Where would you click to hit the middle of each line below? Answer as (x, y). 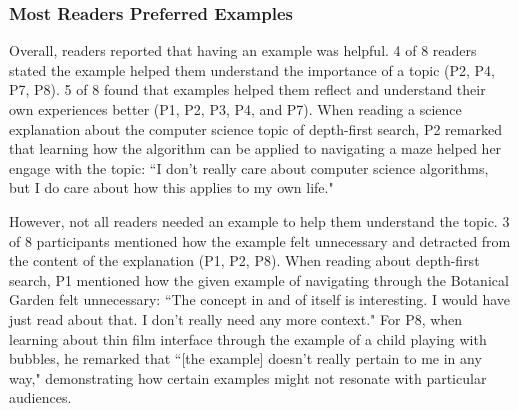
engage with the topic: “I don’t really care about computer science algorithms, (249, 167)
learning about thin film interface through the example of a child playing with (248, 338)
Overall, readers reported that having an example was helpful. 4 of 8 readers (243, 50)
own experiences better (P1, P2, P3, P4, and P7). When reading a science (235, 109)
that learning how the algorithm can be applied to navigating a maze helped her (255, 148)
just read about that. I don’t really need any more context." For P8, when (236, 318)
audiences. (40, 397)
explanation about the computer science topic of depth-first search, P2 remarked (255, 128)
